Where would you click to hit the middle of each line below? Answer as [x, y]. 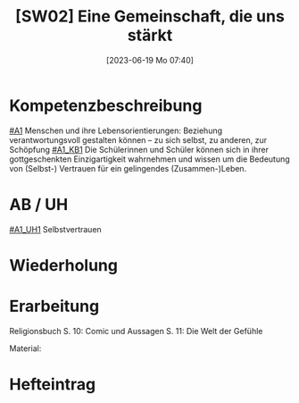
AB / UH [39, 204]
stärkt [150, 35]
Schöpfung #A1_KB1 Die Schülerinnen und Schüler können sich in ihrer [139, 149]
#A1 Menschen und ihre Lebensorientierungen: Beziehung [116, 130]
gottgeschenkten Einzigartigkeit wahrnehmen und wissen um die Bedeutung [149, 159]
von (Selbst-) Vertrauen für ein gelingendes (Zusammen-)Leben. [128, 168]
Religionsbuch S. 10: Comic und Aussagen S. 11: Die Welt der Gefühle [136, 331]
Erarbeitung [54, 306]
